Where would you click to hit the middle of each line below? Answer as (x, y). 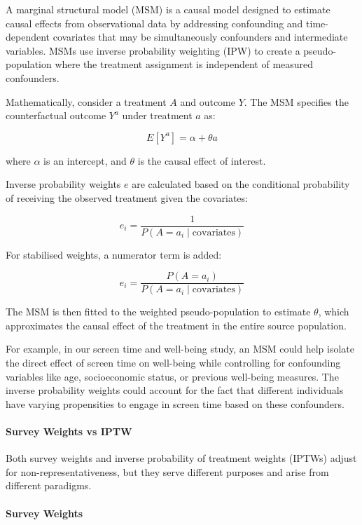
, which (334, 312)
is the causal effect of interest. (202, 160)
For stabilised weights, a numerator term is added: (114, 254)
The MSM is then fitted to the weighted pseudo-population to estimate (158, 312)
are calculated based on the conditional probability (241, 184)
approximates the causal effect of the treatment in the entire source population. (176, 325)
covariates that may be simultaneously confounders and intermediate (200, 37)
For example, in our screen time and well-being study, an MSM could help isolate (180, 349)
